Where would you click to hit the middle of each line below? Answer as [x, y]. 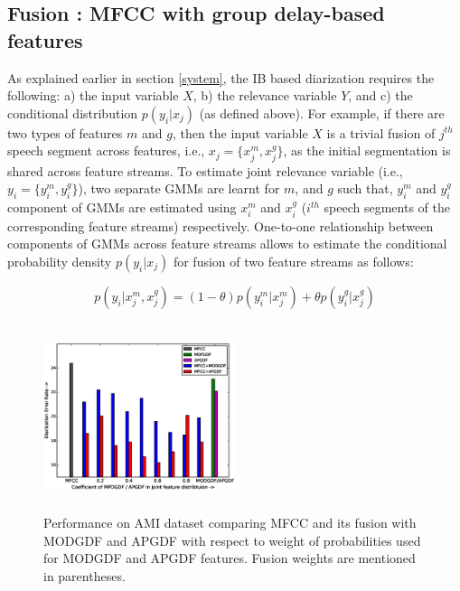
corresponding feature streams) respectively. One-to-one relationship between [221, 225]
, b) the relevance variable [265, 95]
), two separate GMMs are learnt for [179, 188]
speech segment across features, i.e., [106, 150]
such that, [365, 188]
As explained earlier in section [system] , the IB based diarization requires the [221, 77]
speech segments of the [387, 207]
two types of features [65, 132]
